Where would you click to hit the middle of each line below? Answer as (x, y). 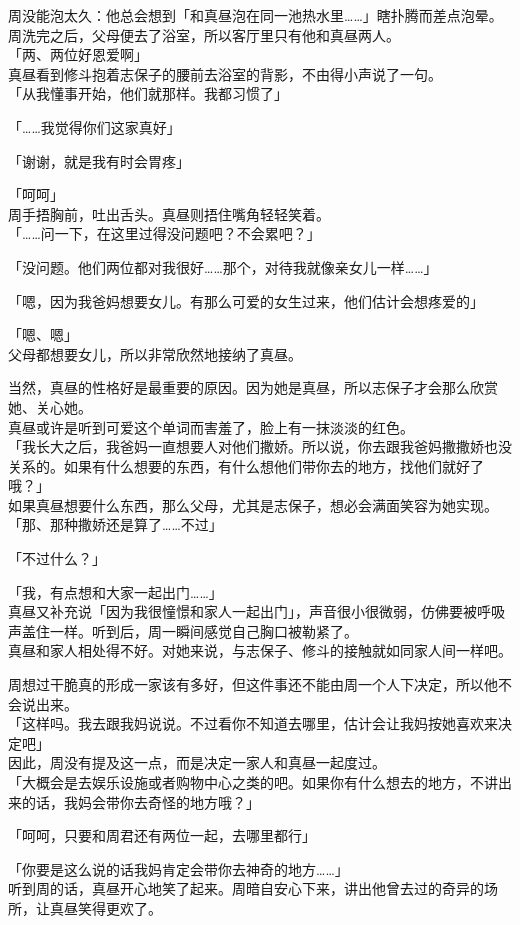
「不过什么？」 (57, 558)
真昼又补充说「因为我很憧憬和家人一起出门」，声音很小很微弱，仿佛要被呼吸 (256, 611)
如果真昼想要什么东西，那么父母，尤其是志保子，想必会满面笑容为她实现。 (253, 504)
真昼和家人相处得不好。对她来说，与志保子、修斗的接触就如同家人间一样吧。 (260, 650)
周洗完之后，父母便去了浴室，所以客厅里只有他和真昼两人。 (204, 34)
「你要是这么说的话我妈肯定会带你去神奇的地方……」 (178, 868)
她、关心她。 (50, 406)
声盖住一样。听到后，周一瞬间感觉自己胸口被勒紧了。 (183, 630)
